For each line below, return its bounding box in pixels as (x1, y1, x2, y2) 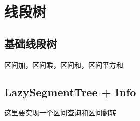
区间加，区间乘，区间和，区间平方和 (4, 59, 123, 70)
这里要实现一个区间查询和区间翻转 (4, 107, 116, 118)
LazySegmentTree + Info (4, 84, 136, 99)
